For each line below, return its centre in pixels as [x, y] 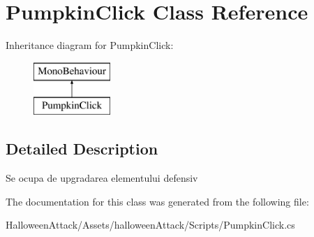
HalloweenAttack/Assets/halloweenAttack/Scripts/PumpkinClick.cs [150, 225]
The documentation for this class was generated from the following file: [157, 201]
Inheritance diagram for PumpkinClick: [90, 45]
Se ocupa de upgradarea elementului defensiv [102, 178]
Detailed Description [82, 149]
